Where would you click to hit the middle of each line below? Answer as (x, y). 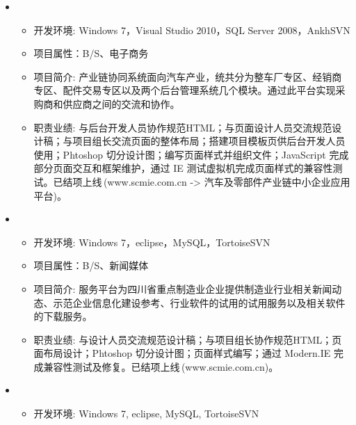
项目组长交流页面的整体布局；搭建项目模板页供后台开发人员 (209, 141)
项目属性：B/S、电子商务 (91, 53)
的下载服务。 (63, 316)
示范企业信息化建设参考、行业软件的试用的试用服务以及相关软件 (199, 302)
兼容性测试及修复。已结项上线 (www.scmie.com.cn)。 (161, 366)
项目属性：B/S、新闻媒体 (91, 265)
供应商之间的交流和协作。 (121, 103)
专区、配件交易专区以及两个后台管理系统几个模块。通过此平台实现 (185, 90)
